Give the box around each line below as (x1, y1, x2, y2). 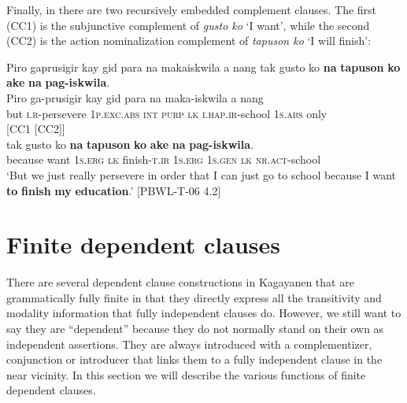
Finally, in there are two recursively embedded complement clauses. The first (6, 2, 377, 17)
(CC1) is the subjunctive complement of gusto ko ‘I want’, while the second (6, 17, 370, 33)
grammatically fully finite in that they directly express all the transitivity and (6, 289, 382, 305)
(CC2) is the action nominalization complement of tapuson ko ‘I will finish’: (6, 32, 372, 49)
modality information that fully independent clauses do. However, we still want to (6, 305, 401, 321)
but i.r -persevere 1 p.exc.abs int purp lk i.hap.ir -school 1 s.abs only (6, 105, 327, 121)
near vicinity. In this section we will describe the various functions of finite (6, 366, 366, 383)
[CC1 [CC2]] (6, 120, 65, 137)
